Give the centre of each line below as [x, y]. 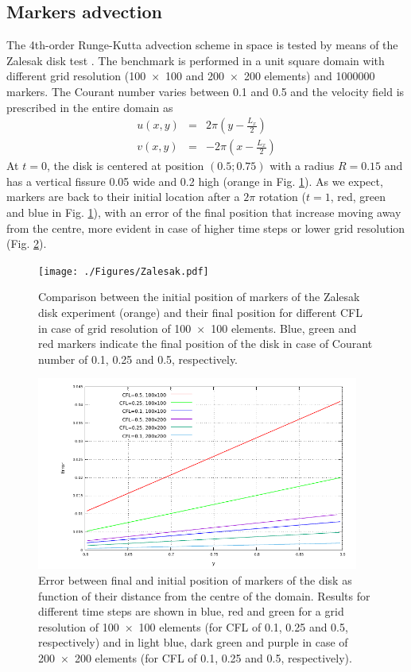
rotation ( [282, 197]
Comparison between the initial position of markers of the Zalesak [199, 297]
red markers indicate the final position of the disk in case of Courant [205, 344]
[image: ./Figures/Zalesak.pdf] [124, 271]
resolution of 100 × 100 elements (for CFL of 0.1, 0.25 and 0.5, [193, 626]
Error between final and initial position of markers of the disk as [195, 580]
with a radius [302, 166]
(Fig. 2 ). [27, 243]
